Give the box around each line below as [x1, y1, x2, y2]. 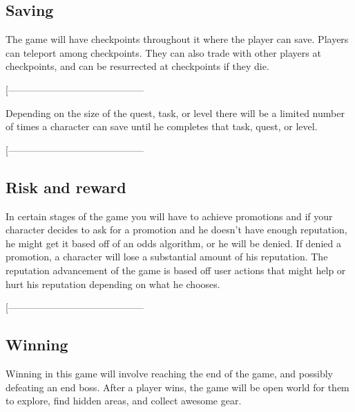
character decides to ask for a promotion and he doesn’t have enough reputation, [6, 222, 347, 237]
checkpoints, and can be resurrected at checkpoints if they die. [6, 59, 269, 73]
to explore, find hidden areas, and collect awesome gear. [6, 393, 242, 408]
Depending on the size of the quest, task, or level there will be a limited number [6, 105, 345, 120]
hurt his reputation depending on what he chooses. [6, 276, 220, 291]
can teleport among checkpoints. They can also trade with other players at [6, 45, 321, 60]
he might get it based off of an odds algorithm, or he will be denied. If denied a [6, 235, 341, 250]
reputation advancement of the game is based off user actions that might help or [6, 262, 346, 277]
